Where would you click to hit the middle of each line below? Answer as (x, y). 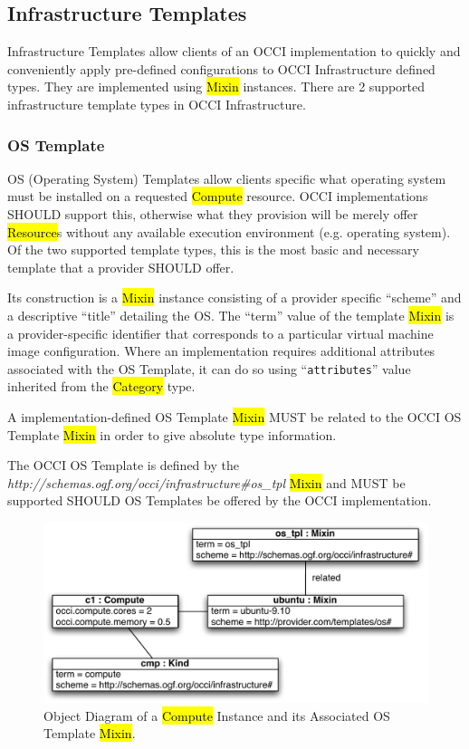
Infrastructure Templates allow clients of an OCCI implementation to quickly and (234, 51)
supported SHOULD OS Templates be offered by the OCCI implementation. (220, 500)
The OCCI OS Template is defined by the (123, 465)
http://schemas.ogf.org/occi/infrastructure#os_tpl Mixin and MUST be (206, 482)
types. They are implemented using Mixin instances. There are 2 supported (216, 86)
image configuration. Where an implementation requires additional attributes (221, 351)
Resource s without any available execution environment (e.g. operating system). (229, 231)
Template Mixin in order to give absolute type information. (172, 434)
